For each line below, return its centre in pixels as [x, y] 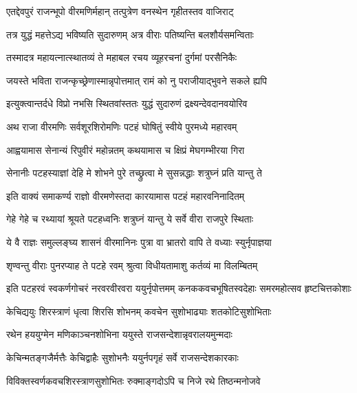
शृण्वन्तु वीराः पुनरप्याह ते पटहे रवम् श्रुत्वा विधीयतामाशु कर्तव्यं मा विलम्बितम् [132, 265]
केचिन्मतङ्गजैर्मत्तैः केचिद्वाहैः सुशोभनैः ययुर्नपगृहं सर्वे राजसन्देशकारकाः [122, 357]
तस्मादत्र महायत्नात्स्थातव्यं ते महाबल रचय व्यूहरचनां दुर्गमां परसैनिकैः [122, 57]
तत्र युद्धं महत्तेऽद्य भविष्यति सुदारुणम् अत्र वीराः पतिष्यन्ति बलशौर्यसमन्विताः [130, 34]
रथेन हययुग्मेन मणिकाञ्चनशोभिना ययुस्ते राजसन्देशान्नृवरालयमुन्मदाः [119, 334]
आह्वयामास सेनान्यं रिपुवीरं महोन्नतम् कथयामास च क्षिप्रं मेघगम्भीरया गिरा [126, 149]
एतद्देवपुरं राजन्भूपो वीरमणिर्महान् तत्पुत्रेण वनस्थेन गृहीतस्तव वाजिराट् [120, 11]
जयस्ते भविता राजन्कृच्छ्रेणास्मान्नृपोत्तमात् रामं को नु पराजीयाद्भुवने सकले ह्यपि [137, 80]
